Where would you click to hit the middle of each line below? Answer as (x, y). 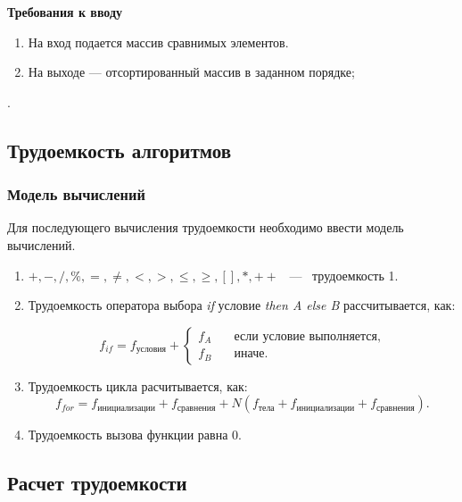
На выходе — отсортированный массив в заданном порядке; (191, 72)
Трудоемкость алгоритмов (120, 150)
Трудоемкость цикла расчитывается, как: (138, 385)
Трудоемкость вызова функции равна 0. (135, 435)
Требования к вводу (65, 12)
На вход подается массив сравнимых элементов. (158, 42)
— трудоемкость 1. (344, 275)
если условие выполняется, (307, 336)
